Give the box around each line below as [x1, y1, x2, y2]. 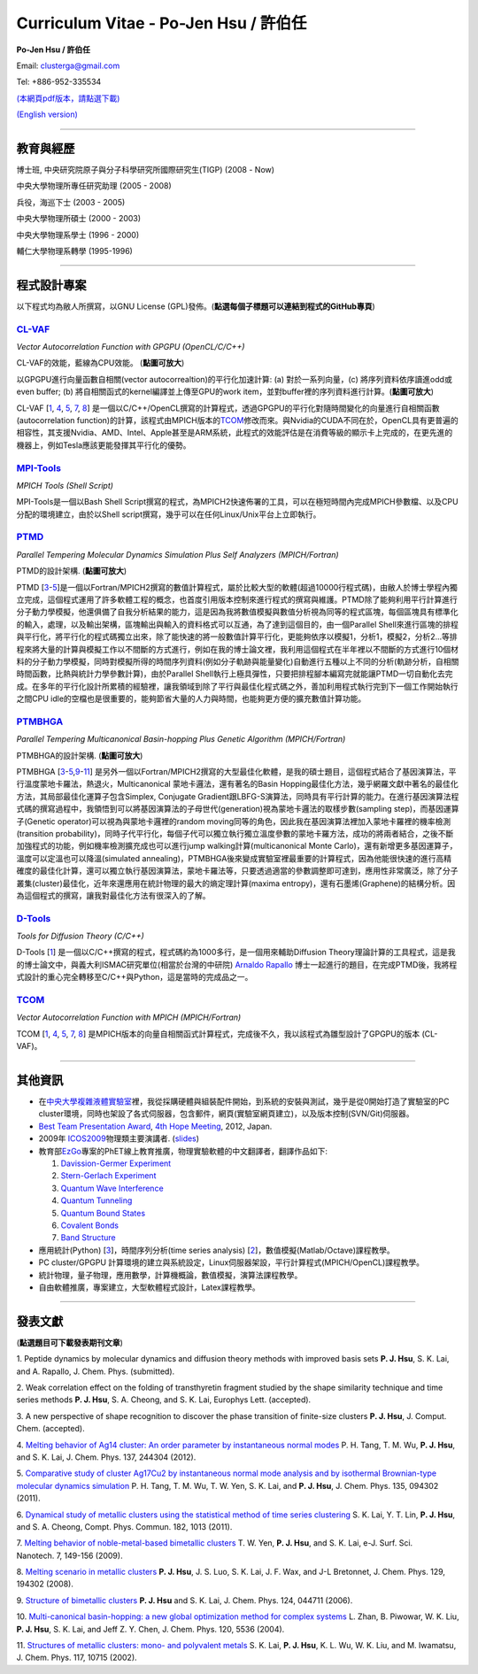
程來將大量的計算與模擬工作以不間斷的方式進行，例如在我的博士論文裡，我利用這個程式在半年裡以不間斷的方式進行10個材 [16, 644, 459, 654]
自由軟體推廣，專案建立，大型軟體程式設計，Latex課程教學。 [38, 1282, 260, 1292]
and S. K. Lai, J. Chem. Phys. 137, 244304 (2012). [16, 1452, 197, 1462]
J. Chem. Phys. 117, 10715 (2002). [16, 1652, 137, 1663]
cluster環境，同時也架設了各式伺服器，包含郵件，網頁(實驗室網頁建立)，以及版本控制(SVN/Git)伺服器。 [38, 1108, 415, 1119]
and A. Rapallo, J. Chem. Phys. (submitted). [16, 1366, 175, 1377]
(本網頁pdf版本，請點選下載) [16, 93, 120, 104]
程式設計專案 [16, 277, 87, 292]
